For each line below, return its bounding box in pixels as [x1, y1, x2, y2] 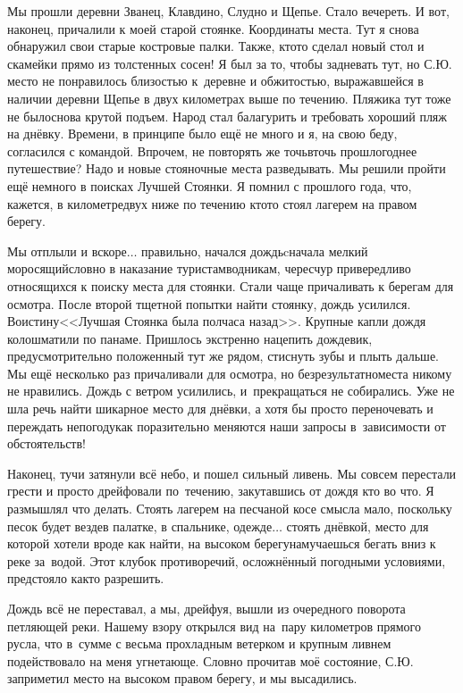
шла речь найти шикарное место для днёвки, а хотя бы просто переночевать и [7, 399, 434, 418]
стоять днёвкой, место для [286, 516, 429, 535]
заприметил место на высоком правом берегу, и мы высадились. [7, 669, 358, 688]
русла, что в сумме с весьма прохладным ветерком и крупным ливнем [7, 634, 391, 653]
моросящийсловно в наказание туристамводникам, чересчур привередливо [7, 259, 411, 278]
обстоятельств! [7, 434, 86, 453]
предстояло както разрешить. [7, 569, 164, 588]
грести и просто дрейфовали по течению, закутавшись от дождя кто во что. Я [7, 481, 434, 500]
